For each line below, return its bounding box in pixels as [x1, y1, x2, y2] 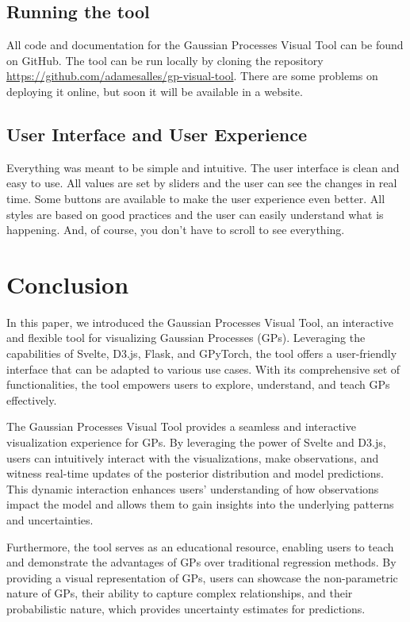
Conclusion [6, 267, 129, 300]
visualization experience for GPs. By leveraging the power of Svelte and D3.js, [6, 434, 386, 451]
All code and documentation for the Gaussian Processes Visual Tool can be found [6, 36, 404, 53]
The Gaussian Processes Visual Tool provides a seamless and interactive [6, 418, 356, 435]
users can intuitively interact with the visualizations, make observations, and [6, 449, 379, 466]
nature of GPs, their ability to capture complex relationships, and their [6, 585, 353, 601]
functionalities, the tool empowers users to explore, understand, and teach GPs [6, 376, 390, 393]
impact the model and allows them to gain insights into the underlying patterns [6, 496, 394, 513]
